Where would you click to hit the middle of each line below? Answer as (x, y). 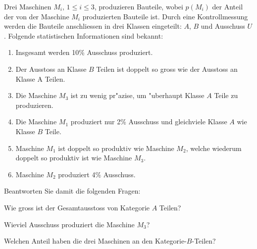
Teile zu (226, 95)
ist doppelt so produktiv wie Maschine (116, 148)
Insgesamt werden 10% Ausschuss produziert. (84, 52)
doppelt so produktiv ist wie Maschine (74, 158)
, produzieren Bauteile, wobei (139, 6)
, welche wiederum (214, 148)
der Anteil (228, 6)
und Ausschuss (223, 26)
